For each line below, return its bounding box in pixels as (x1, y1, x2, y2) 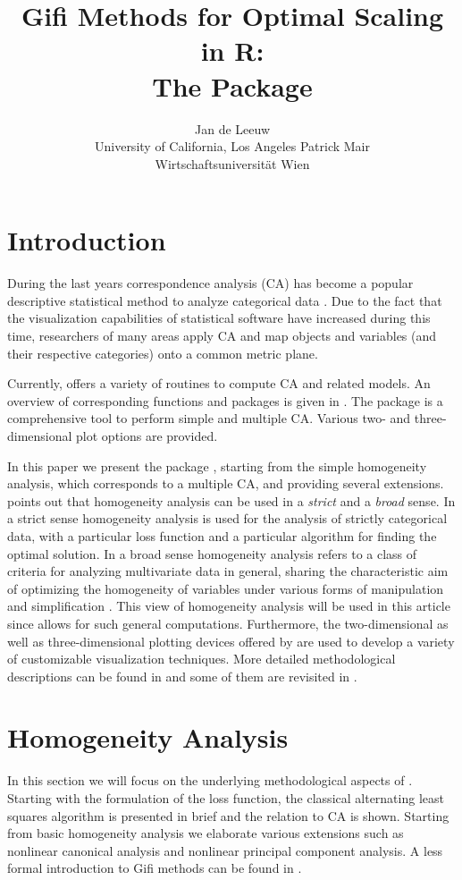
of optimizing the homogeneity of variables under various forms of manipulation (7, 579, 444, 597)
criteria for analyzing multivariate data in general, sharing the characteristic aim (7, 562, 449, 580)
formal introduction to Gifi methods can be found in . (7, 859, 302, 877)
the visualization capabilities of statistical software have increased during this (7, 309, 431, 327)
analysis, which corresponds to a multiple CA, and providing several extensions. (7, 474, 444, 493)
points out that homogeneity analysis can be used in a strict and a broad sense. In (7, 491, 456, 510)
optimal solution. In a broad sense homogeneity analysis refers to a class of (7, 544, 417, 563)
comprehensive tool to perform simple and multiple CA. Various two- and (7, 409, 411, 427)
